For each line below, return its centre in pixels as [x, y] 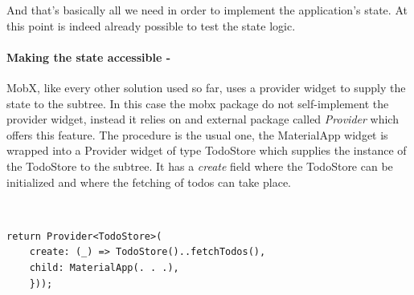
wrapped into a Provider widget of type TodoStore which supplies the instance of [207, 150]
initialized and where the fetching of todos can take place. [149, 182]
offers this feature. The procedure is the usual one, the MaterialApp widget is [197, 134]
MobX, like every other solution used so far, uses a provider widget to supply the [206, 87]
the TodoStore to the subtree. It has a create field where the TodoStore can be [200, 166]
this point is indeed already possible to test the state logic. [151, 25]
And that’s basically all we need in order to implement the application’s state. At [207, 10]
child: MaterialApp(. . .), [104, 267]
